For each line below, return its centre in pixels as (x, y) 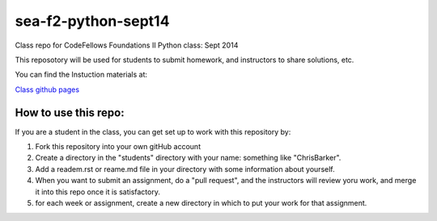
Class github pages (47, 90)
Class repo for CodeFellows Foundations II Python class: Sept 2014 (127, 45)
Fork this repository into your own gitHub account (118, 147)
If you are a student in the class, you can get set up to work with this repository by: (153, 131)
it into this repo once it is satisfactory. (98, 192)
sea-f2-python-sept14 (92, 21)
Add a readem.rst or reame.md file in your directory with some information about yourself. (185, 169)
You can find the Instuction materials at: (81, 75)
